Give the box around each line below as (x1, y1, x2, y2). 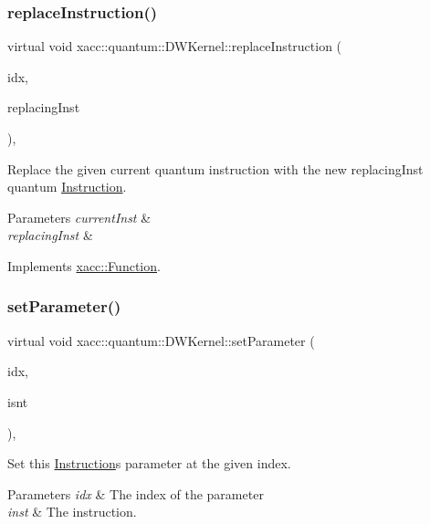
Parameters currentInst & (7, 207, 152, 226)
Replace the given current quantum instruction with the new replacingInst (7, 159, 424, 178)
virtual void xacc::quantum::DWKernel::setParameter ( (7, 330, 315, 350)
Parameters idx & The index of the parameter (7, 484, 264, 503)
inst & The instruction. (7, 502, 137, 521)
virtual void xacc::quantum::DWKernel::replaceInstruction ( (7, 37, 342, 56)
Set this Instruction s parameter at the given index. (7, 454, 291, 473)
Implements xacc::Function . (7, 256, 161, 275)
